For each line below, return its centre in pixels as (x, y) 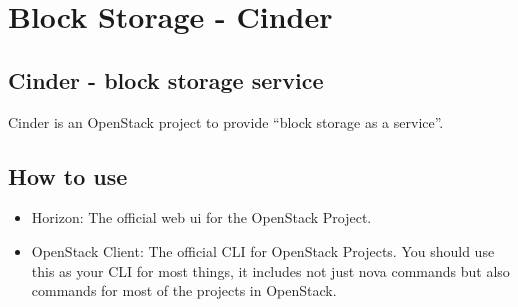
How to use (68, 175)
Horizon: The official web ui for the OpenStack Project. (201, 217)
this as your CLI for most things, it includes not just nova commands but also (270, 270)
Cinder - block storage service (166, 79)
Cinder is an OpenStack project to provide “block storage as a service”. (226, 121)
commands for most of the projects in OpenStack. (184, 290)
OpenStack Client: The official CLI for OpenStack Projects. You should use (263, 250)
